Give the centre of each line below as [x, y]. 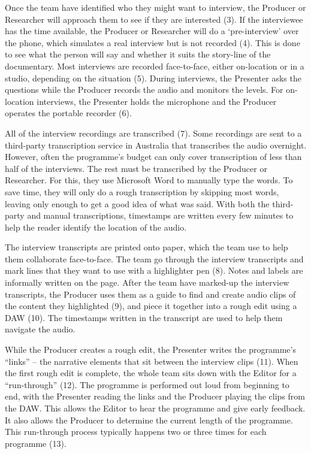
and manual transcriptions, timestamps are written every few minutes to [160, 215]
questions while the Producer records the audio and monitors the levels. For [144, 90]
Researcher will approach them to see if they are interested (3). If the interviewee [154, 19]
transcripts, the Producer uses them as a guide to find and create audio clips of [150, 294]
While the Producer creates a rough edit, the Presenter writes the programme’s [150, 349]
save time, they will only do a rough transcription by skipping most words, [142, 191]
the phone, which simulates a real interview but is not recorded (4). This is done [153, 42]
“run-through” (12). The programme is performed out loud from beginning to [147, 384]
